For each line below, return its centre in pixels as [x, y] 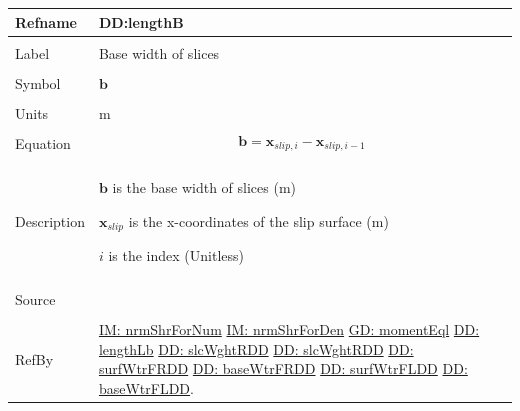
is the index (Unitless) [176, 255]
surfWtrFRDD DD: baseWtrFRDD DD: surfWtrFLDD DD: [283, 368]
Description [50, 220]
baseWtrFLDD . [146, 387]
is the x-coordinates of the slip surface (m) [258, 220]
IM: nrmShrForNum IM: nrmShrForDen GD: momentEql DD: [289, 329]
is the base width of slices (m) [204, 186]
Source [35, 299]
